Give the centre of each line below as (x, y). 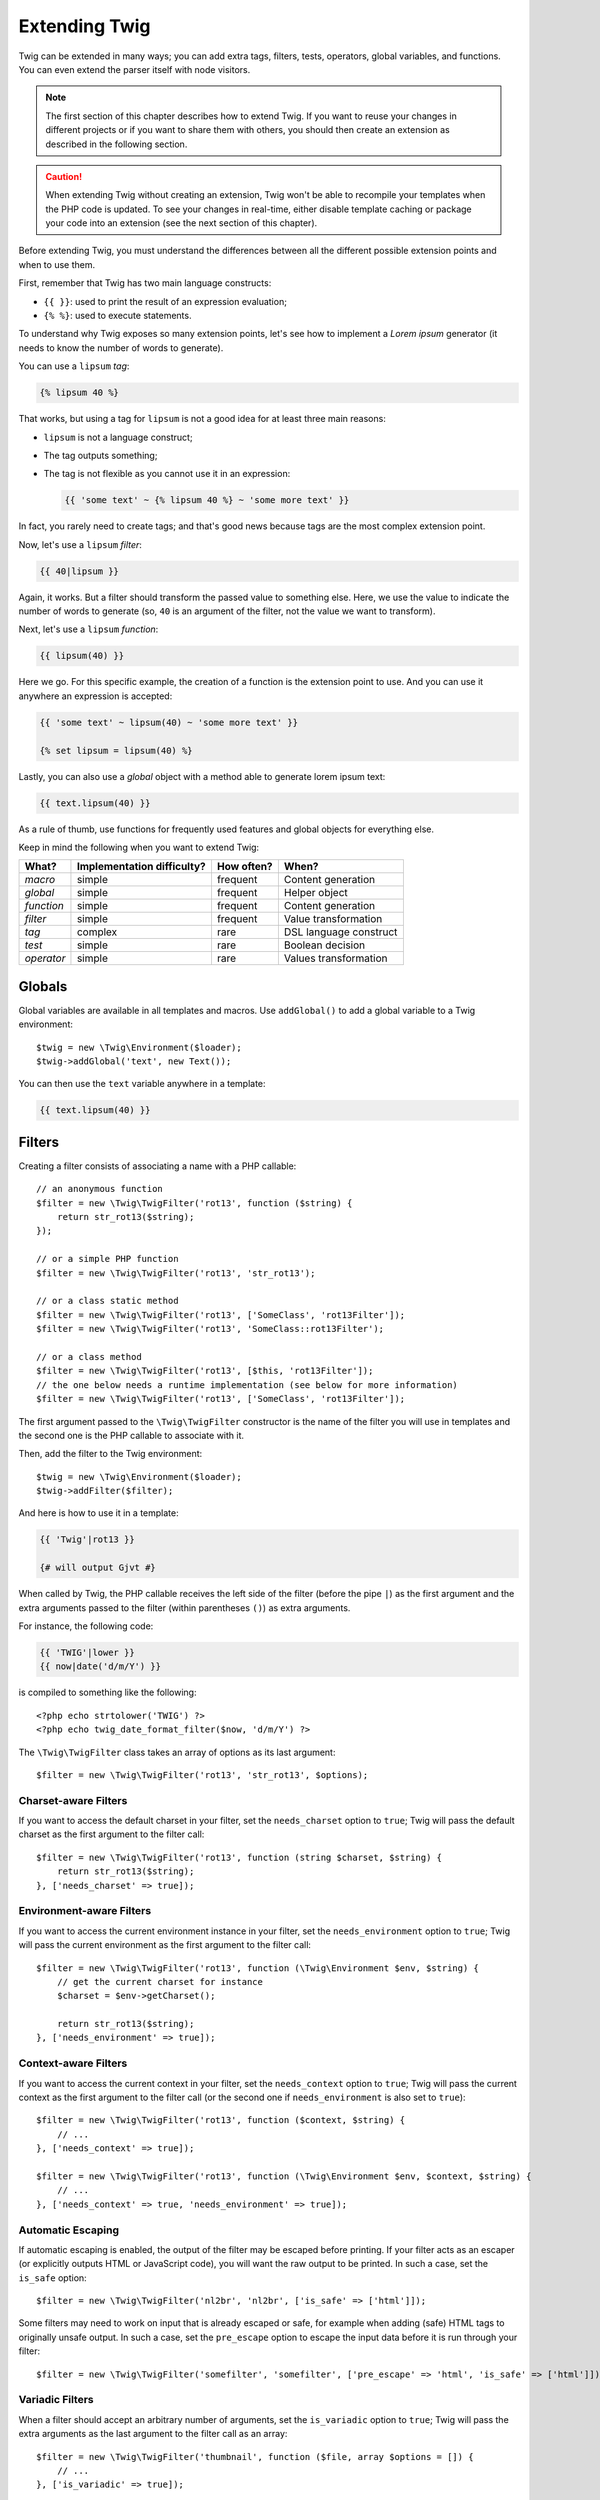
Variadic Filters (56, 2400)
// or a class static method (107, 1301)
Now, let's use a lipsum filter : (80, 544)
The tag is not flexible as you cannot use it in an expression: (167, 474)
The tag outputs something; (100, 455)
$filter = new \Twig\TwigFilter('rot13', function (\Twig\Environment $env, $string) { (258, 1968)
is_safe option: (52, 2277)
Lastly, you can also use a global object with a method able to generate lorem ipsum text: (202, 776)
